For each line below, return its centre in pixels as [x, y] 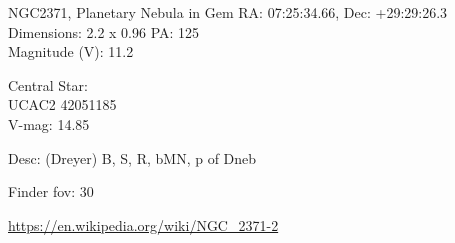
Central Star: [48, 84]
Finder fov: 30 [51, 191]
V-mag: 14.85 [49, 123]
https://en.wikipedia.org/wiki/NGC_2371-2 [143, 224]
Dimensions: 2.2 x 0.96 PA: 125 [104, 31]
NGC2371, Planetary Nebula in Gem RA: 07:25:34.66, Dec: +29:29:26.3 [228, 12]
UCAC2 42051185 [62, 104]
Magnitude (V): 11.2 [71, 51]
